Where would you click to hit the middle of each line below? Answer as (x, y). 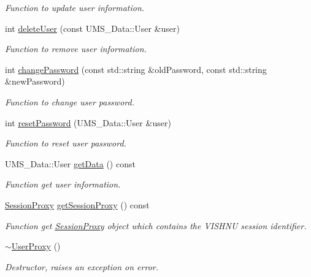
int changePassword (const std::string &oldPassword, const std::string (136, 69)
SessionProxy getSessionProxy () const (77, 204)
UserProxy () (36, 246)
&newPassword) (35, 81)
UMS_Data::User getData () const (70, 163)
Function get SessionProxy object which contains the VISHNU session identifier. (156, 225)
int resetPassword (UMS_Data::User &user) (88, 122)
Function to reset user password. (66, 143)
